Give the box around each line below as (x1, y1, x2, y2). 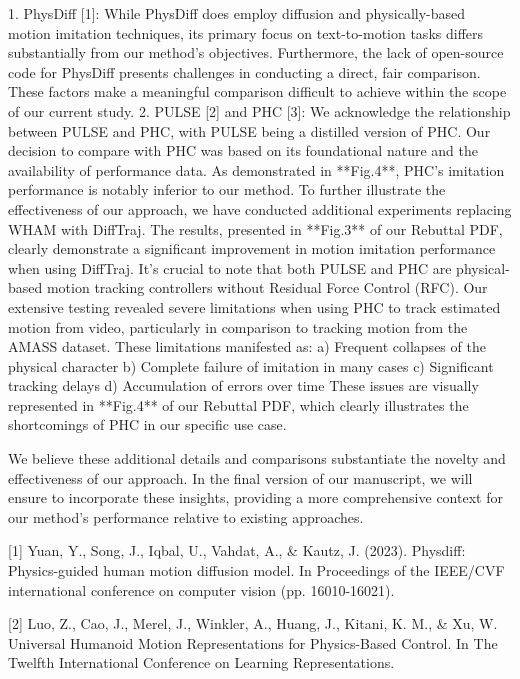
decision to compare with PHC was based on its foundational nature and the (8, 140, 478, 161)
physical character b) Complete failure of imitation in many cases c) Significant (8, 355, 494, 376)
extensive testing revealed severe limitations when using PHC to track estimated (8, 296, 501, 317)
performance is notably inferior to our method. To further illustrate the (8, 179, 446, 200)
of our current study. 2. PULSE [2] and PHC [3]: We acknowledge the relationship (8, 100, 511, 121)
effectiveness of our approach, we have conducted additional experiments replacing (8, 198, 512, 219)
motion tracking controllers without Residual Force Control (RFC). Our (46, 277, 488, 298)
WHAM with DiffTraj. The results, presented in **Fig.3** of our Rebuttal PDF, (8, 218, 503, 239)
